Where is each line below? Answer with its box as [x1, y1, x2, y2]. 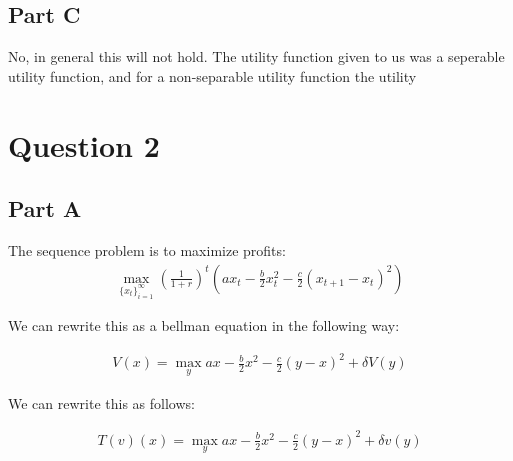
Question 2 [8, 124, 160, 165]
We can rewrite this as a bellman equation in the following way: [8, 315, 400, 336]
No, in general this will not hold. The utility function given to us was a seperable [8, 46, 505, 67]
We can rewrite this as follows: [8, 392, 195, 413]
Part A [8, 193, 82, 224]
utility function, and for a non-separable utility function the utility [8, 65, 417, 86]
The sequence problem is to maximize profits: [8, 239, 286, 260]
